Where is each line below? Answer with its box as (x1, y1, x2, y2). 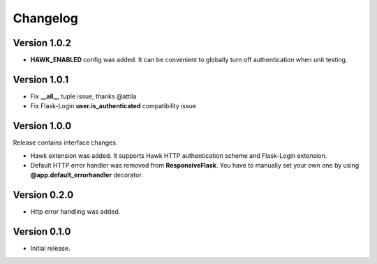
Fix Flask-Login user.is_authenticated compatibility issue (30, 102, 197, 110)
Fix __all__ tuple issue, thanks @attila (30, 91, 137, 101)
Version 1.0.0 (13, 120, 72, 132)
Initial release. (30, 244, 71, 253)
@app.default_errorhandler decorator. (30, 171, 143, 179)
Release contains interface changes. (13, 138, 118, 147)
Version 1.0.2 (13, 37, 72, 49)
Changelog (13, 10, 78, 26)
